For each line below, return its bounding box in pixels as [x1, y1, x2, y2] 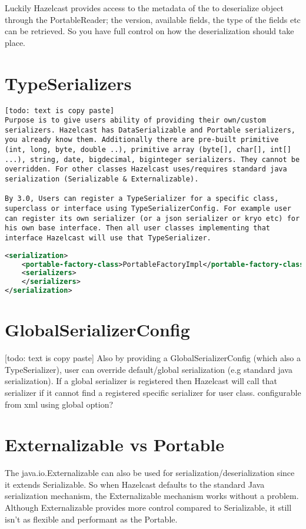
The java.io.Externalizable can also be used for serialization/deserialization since [5, 467, 295, 479]
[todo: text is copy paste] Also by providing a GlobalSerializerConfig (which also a [5, 352, 301, 364]
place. [5, 36, 25, 48]
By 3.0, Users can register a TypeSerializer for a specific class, [5, 194, 279, 203]
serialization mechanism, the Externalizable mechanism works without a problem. [5, 490, 299, 502]
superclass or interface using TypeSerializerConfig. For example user [5, 204, 291, 213]
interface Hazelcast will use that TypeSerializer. [5, 234, 211, 243]
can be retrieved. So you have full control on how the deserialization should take [5, 25, 294, 37]
